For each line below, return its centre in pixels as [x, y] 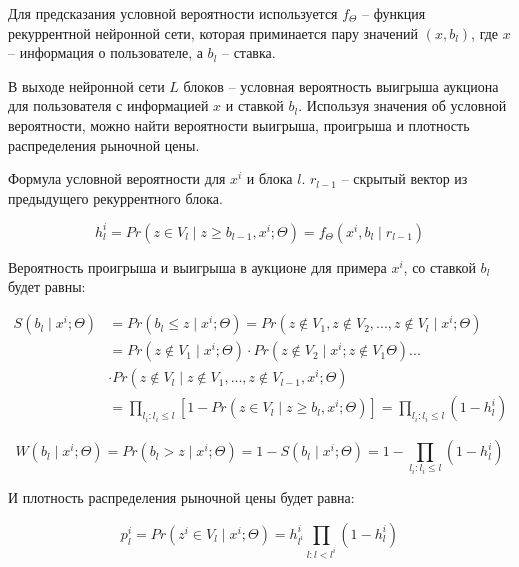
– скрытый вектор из [404, 178]
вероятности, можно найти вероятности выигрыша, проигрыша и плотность [239, 124]
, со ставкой [439, 266]
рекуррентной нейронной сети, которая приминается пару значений [213, 32]
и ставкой [254, 105]
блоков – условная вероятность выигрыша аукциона [341, 85]
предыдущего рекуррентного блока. [115, 197]
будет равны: [47, 286]
